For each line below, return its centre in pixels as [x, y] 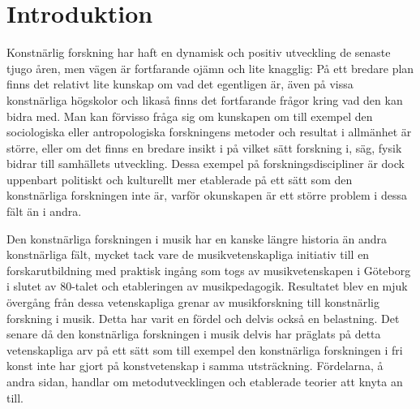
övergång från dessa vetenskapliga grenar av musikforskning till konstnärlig [193, 302]
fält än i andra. [44, 211]
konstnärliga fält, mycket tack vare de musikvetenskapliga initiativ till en [188, 254]
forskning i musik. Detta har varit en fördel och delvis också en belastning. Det [203, 318]
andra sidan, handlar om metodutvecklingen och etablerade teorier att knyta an [205, 381]
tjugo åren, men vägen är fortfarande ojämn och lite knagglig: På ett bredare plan [210, 68]
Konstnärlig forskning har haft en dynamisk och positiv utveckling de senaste [199, 52]
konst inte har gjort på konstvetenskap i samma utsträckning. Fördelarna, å [195, 366]
